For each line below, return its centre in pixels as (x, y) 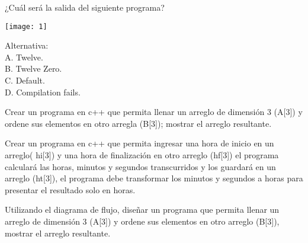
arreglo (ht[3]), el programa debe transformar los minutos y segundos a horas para (154, 178)
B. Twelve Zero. (33, 68)
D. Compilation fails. (43, 92)
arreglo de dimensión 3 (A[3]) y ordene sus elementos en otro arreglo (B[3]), (142, 221)
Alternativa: (27, 45)
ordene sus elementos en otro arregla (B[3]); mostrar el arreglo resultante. (138, 123)
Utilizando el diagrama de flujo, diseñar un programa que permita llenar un (142, 210)
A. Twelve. (24, 57)
